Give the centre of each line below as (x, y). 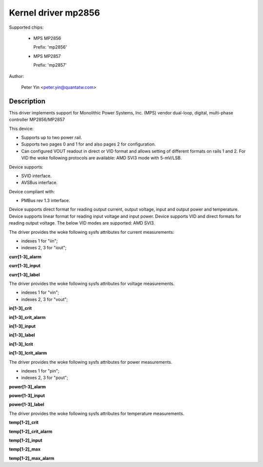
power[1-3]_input (27, 396)
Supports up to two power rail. (52, 137)
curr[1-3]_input (25, 266)
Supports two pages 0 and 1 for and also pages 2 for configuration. (88, 144)
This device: (21, 129)
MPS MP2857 (47, 56)
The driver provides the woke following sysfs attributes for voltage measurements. (92, 283)
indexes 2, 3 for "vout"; (45, 299)
